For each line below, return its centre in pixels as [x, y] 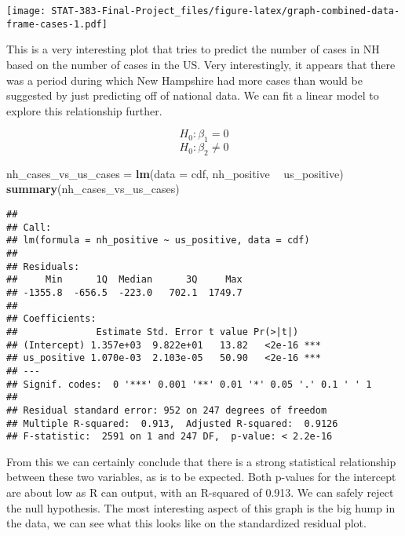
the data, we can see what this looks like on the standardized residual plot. [186, 523]
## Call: [29, 227]
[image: [26, 11]
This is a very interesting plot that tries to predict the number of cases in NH [193, 49]
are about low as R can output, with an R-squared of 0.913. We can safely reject [200, 492]
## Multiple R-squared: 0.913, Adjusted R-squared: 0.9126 [172, 423]
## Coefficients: [51, 319]
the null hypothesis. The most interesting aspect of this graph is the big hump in [201, 507]
